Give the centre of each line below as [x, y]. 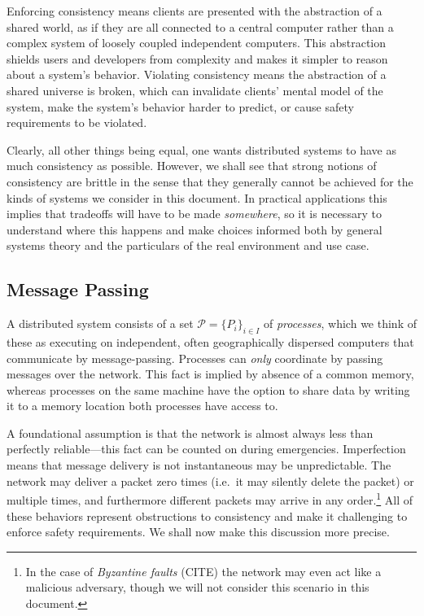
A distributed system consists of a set [100, 323]
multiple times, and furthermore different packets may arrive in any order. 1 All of [210, 498]
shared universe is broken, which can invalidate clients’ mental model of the [195, 90]
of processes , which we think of [340, 323]
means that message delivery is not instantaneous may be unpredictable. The [199, 465]
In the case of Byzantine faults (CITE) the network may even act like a [203, 571]
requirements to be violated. [77, 122]
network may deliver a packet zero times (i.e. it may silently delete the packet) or [210, 481]
